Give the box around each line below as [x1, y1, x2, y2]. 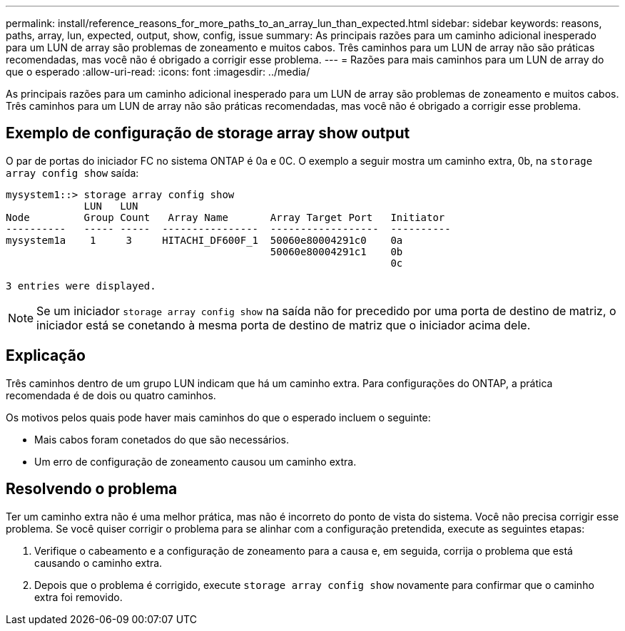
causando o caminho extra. [34, 556, 163, 569]
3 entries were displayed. [6, 279, 156, 292]
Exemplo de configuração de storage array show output [6, 124, 410, 143]
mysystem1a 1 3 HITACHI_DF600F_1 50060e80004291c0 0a [6, 234, 403, 246]
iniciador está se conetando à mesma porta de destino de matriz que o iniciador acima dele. [36, 317, 531, 332]
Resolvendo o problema [6, 480, 178, 498]
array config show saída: [6, 166, 139, 179]
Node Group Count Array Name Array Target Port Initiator [6, 211, 445, 223]
